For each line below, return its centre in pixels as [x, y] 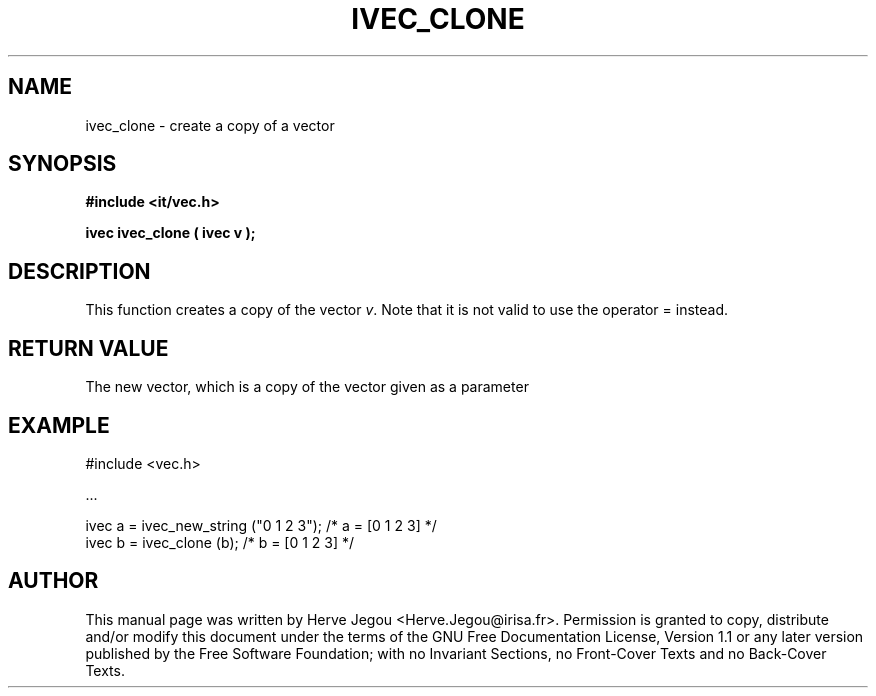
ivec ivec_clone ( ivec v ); [170, 233]
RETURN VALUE [88, 348]
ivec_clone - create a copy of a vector [210, 125]
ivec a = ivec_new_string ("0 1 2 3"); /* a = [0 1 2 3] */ [261, 525]
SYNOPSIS [62, 164]
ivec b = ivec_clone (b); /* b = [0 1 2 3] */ [220, 542]
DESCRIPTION [79, 271]
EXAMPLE [59, 425]
